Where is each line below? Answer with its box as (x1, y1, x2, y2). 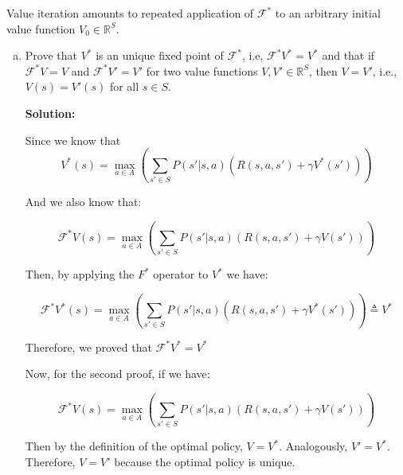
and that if (322, 47, 375, 64)
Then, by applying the (25, 266, 135, 282)
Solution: (25, 104, 76, 121)
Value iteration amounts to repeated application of (6, 5, 254, 21)
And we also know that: (25, 193, 142, 209)
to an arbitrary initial (275, 5, 381, 21)
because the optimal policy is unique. (114, 454, 295, 469)
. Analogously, (279, 438, 348, 454)
